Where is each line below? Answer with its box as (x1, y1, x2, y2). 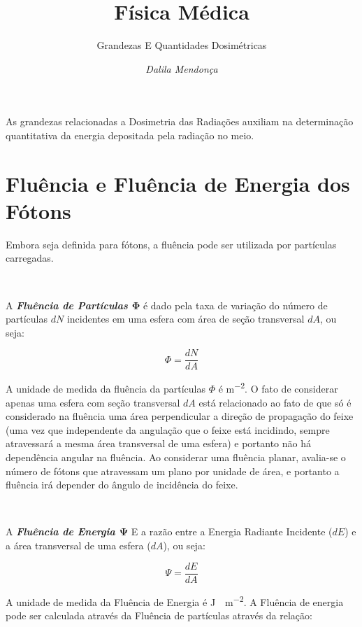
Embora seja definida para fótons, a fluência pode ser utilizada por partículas (6, 237, 337, 251)
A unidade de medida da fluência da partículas (6, 381, 205, 396)
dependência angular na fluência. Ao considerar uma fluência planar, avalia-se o (6, 450, 346, 465)
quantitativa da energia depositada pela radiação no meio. (6, 127, 254, 142)
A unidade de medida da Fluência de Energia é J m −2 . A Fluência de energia (6, 592, 344, 609)
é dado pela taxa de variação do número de (143, 297, 328, 312)
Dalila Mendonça (145, 61, 218, 76)
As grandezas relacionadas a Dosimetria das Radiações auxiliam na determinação (6, 114, 354, 129)
